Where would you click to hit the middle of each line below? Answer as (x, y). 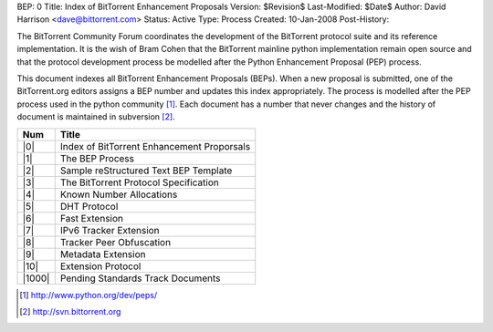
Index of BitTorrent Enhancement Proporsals (155, 146)
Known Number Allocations (119, 194)
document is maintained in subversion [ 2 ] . (96, 117)
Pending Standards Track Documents (140, 278)
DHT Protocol (89, 206)
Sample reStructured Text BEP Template (146, 171)
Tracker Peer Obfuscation (115, 242)
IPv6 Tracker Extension (110, 230)
